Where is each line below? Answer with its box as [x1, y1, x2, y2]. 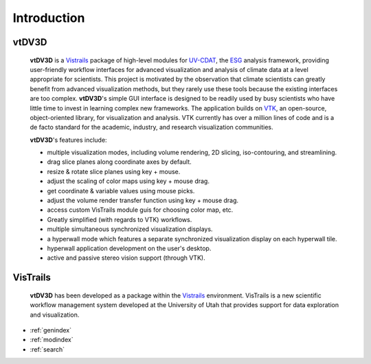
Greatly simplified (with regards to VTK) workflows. [47, 215, 192, 223]
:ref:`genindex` [30, 326, 72, 334]
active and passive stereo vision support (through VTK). [47, 254, 205, 262]
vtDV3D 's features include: [30, 136, 107, 144]
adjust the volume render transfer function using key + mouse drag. [47, 196, 239, 205]
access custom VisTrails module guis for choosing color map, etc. [47, 206, 234, 214]
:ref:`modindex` [30, 336, 74, 344]
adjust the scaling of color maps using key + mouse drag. [47, 177, 210, 185]
